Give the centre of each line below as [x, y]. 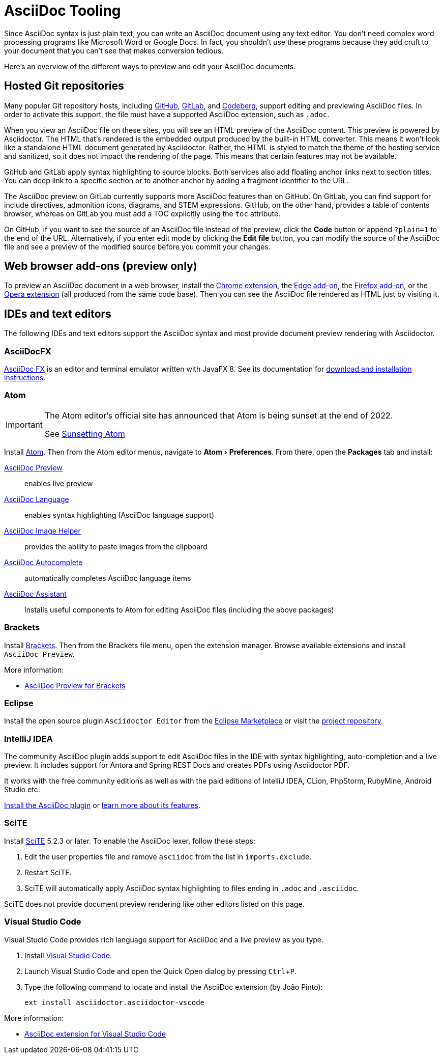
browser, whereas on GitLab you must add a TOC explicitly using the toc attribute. [142, 213]
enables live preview [59, 483]
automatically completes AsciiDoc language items [108, 578]
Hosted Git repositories [64, 86]
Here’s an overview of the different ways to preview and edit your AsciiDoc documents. [150, 66]
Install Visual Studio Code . [68, 955]
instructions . [25, 378]
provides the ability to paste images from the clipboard [116, 546]
